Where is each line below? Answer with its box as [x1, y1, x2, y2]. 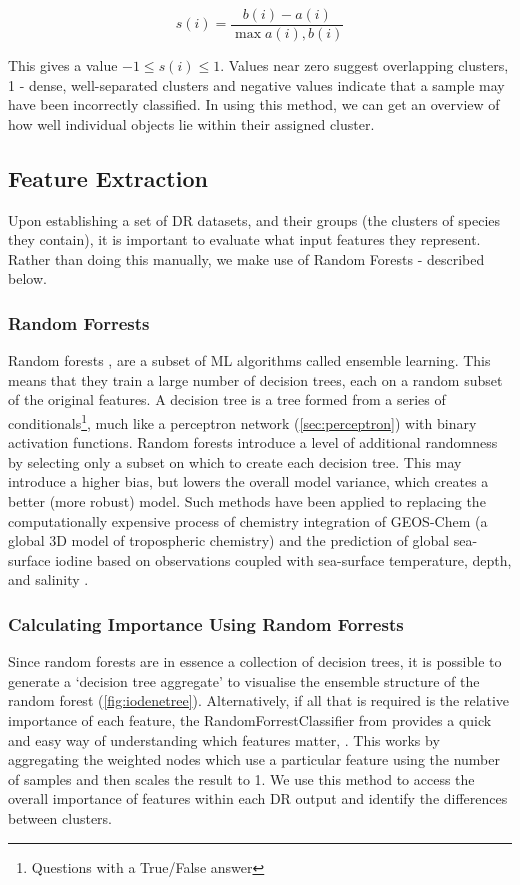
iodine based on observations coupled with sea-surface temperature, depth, [55, 549, 512, 570]
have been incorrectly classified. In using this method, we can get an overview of [8, 94, 500, 115]
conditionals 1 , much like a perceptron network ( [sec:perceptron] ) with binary [8, 410, 477, 433]
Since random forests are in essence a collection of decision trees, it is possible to [8, 651, 502, 672]
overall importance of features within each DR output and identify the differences [8, 788, 508, 809]
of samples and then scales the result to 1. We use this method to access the [8, 768, 475, 789]
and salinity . [8, 569, 89, 590]
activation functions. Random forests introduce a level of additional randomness [8, 432, 498, 453]
